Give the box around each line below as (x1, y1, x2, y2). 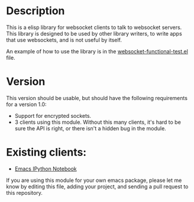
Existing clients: (6, 146, 87, 159)
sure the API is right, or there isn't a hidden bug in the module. (14, 124, 167, 132)
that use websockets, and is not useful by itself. (6, 36, 122, 43)
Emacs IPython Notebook (14, 165, 77, 172)
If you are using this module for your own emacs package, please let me (6, 177, 182, 184)
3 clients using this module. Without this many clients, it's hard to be (14, 118, 182, 126)
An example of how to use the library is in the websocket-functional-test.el (6, 47, 188, 54)
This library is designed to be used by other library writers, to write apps (6, 30, 182, 37)
